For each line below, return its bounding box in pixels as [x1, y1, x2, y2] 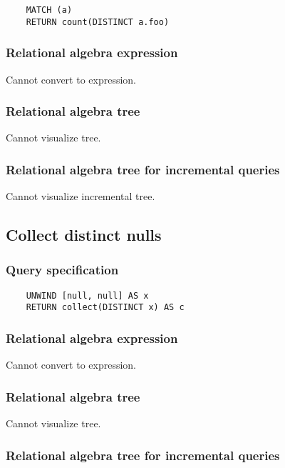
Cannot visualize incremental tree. [6, 189, 155, 204]
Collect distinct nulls [6, 224, 162, 246]
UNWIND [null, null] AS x [26, 290, 149, 301]
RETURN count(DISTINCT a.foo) [26, 16, 170, 27]
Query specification [6, 261, 119, 279]
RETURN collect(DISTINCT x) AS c [26, 302, 185, 313]
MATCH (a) [26, 5, 73, 15]
